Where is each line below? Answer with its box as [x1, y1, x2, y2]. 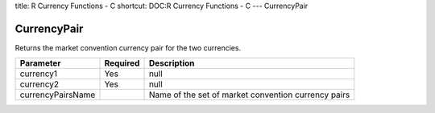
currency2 [19, 79, 60, 90]
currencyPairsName [19, 89, 96, 100]
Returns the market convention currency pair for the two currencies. [14, 42, 242, 52]
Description [148, 58, 195, 69]
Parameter [19, 58, 61, 69]
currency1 [19, 68, 58, 79]
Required [104, 58, 140, 69]
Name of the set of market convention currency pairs [148, 89, 350, 100]
